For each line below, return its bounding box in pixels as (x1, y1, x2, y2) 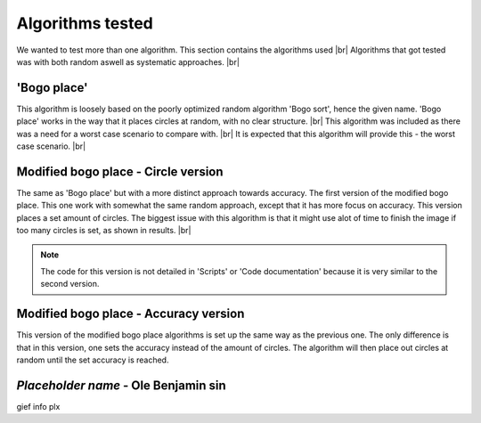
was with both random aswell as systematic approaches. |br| (16, 56, 240, 67)
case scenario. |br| (16, 141, 86, 151)
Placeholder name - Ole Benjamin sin (16, 378, 226, 393)
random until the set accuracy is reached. (16, 354, 169, 365)
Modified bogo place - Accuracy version (16, 306, 245, 321)
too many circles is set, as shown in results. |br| (16, 225, 192, 236)
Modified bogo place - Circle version (16, 164, 224, 179)
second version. (40, 279, 100, 289)
